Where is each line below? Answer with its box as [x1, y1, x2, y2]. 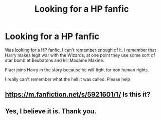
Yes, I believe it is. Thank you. [5, 107, 97, 115]
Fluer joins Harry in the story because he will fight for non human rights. [5, 67, 149, 73]
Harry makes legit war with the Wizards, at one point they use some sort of [5, 52, 156, 58]
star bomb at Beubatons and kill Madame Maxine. [5, 57, 105, 63]
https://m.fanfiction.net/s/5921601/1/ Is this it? [5, 90, 151, 99]
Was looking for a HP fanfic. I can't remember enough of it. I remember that [5, 47, 157, 53]
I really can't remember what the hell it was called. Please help [5, 76, 130, 82]
